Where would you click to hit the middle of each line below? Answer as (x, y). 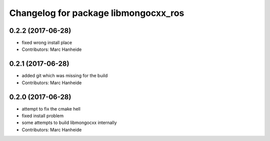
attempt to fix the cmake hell (51, 109)
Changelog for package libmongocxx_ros (97, 13)
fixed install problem (43, 116)
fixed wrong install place (47, 43)
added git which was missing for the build (65, 76)
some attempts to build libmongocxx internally (69, 123)
